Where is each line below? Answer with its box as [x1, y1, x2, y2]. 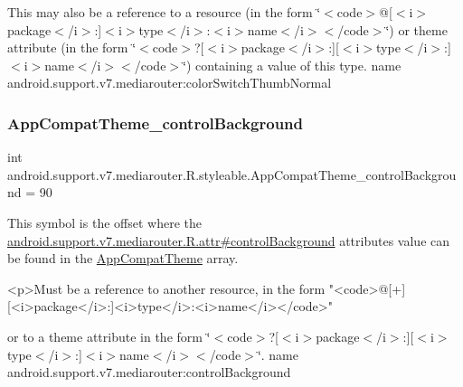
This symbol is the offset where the [7, 212, 202, 231]
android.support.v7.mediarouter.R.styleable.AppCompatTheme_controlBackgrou [7, 165, 457, 184]
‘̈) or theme [385, 20, 448, 39]
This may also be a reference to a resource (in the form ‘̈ [7, 3, 321, 21]
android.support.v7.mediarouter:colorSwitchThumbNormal [7, 73, 332, 92]
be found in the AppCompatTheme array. [7, 249, 239, 268]
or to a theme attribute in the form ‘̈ [7, 326, 211, 345]
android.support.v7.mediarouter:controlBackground [7, 363, 291, 382]
